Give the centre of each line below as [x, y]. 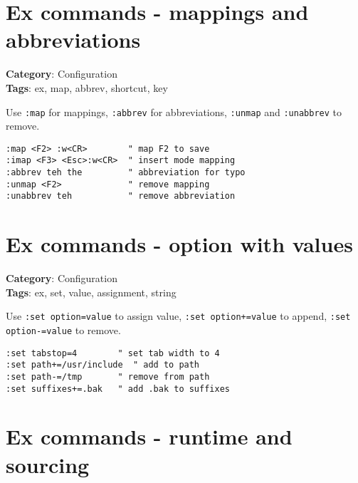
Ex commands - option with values [179, 244]
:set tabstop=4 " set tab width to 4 [113, 353]
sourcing [48, 464]
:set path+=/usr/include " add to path [103, 365]
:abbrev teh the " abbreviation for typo [126, 173]
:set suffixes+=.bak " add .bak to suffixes [118, 389]
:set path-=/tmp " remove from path [108, 376]
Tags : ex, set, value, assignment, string [91, 292]
